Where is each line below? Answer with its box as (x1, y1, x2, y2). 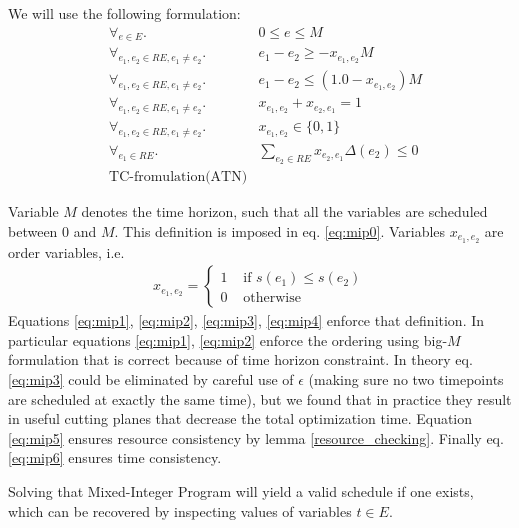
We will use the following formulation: (8, 3, 241, 23)
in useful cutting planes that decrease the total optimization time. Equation (8, 408, 473, 429)
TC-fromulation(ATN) (109, 170, 248, 185)
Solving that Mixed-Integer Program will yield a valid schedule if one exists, (8, 481, 474, 502)
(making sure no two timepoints (308, 369, 504, 390)
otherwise (243, 291, 301, 306)
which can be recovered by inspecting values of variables (8, 500, 352, 521)
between (8, 220, 58, 241)
